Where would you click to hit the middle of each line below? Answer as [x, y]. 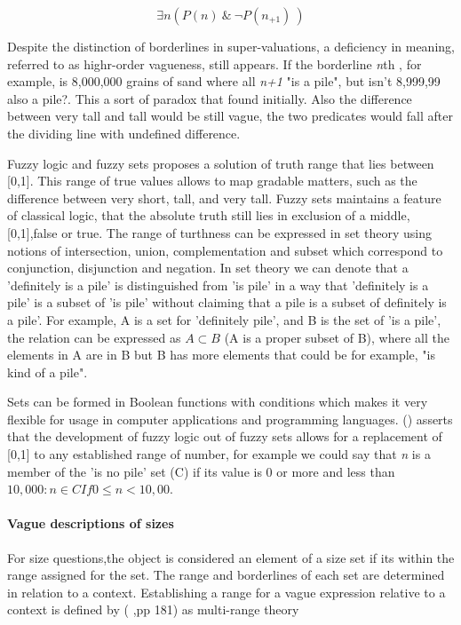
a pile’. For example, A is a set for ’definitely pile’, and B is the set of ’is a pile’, [224, 319]
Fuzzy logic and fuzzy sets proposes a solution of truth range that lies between [221, 163]
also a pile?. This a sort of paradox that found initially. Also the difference [210, 98]
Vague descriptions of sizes [91, 523]
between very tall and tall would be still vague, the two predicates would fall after [230, 116]
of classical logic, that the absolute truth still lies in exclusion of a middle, [209, 215]
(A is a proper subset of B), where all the [337, 337]
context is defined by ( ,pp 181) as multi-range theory [153, 609]
